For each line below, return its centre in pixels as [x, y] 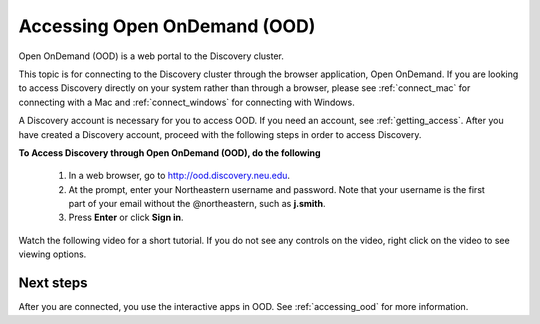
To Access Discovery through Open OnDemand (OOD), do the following [169, 152]
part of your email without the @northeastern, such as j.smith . [197, 204]
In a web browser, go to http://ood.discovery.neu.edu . [179, 176]
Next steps [53, 283]
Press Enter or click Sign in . [126, 217]
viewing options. [52, 254]
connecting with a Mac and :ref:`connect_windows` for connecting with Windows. [186, 102]
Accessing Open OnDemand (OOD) [167, 26]
